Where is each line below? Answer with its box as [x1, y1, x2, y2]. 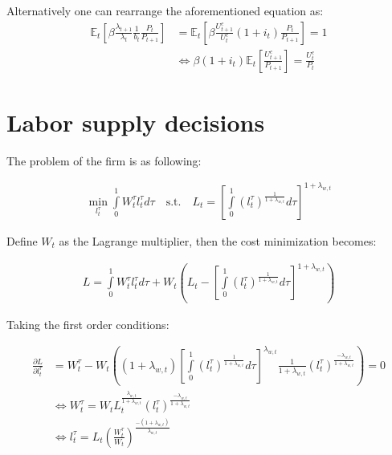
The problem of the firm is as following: [6, 152, 202, 169]
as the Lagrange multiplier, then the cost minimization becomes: [59, 232, 377, 249]
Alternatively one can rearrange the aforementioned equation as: [6, 2, 324, 18]
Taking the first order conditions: [6, 315, 169, 332]
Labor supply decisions [6, 105, 265, 138]
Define [6, 232, 38, 249]
